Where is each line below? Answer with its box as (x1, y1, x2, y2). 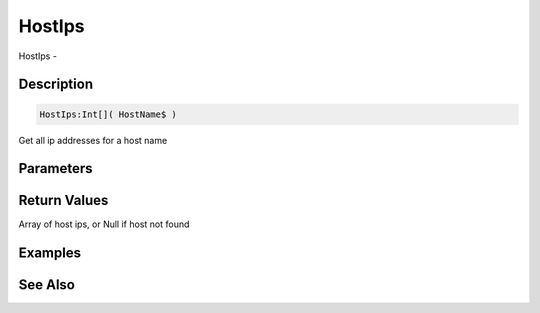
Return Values (18, 192, 109, 209)
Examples (18, 245, 82, 262)
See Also (18, 276, 75, 294)
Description (18, 76, 94, 93)
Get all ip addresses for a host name (18, 134, 168, 146)
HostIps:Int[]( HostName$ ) (39, 108, 177, 120)
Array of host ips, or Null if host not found (18, 218, 190, 230)
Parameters (18, 160, 93, 177)
